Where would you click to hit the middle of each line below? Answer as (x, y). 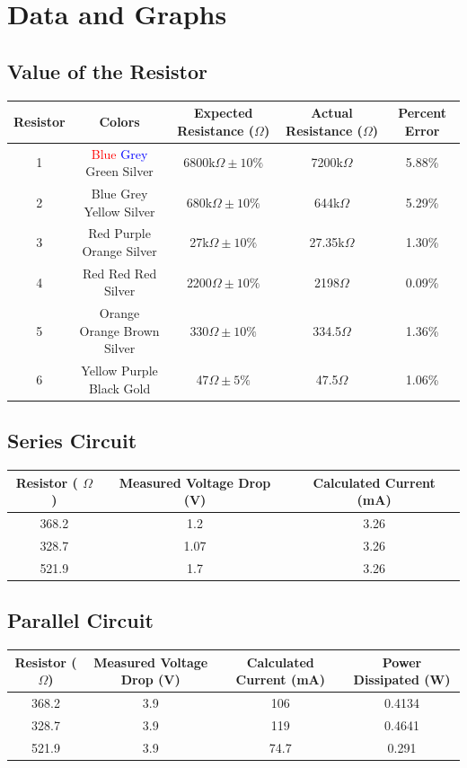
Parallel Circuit (80, 620)
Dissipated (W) (402, 680)
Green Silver (119, 171)
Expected (223, 113)
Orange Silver (119, 250)
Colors (119, 121)
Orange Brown (119, 330)
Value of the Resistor (107, 71)
